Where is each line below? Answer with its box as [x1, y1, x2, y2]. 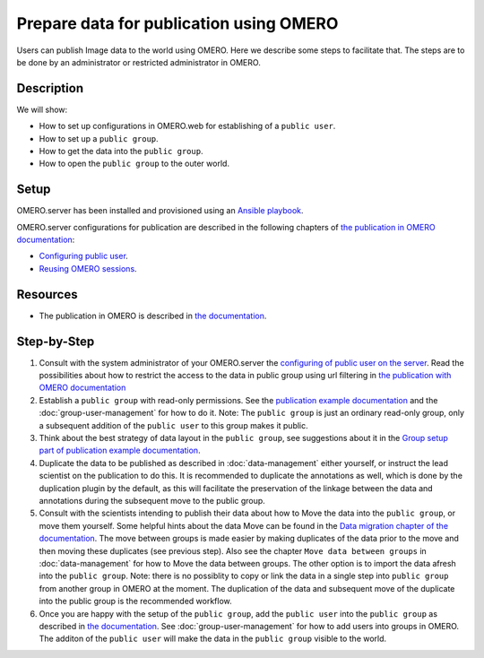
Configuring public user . [39, 251, 129, 262]
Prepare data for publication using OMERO [16, 13, 339, 33]
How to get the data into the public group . [39, 146, 203, 157]
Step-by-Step [16, 333, 95, 349]
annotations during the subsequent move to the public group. [39, 495, 266, 506]
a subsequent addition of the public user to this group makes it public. [39, 420, 308, 430]
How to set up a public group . [39, 133, 159, 143]
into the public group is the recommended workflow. [39, 596, 232, 607]
